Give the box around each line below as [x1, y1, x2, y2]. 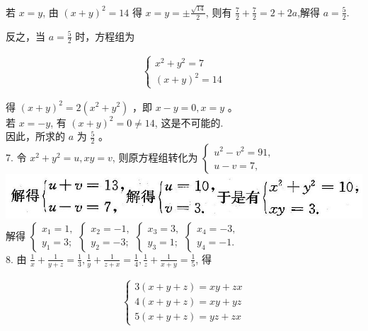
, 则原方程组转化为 [112, 149, 198, 164]
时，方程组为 [75, 28, 135, 43]
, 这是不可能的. [154, 115, 224, 129]
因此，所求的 [6, 129, 65, 144]
